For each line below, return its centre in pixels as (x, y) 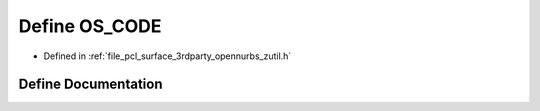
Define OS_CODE (90, 26)
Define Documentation (90, 84)
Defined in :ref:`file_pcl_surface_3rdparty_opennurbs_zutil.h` (167, 56)
